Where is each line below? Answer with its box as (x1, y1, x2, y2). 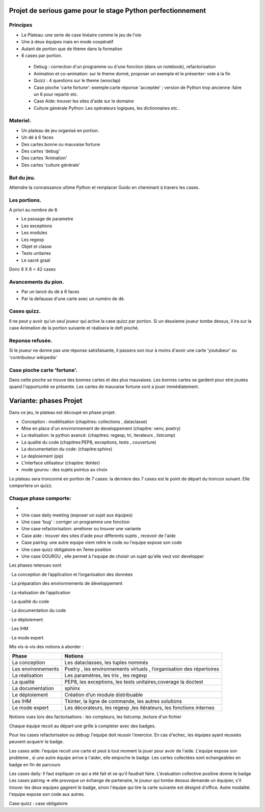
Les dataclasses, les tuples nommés (64, 659, 148, 666)
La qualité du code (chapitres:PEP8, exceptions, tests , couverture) (21, 439, 157, 445)
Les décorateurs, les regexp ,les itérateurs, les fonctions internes (64, 704, 215, 711)
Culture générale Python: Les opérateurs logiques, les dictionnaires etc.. (33, 105, 180, 111)
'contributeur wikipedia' (9, 354, 57, 360)
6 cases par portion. (21, 52, 62, 59)
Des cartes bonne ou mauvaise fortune (21, 141, 101, 147)
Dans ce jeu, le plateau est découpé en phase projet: (9, 410, 116, 416)
